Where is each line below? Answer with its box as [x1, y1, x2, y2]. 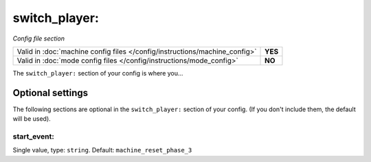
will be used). [12, 115, 51, 123]
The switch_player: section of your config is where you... [12, 69, 183, 77]
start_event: [12, 132, 54, 141]
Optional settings [12, 86, 89, 99]
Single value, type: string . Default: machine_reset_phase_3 [12, 146, 192, 154]
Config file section [12, 34, 65, 43]
